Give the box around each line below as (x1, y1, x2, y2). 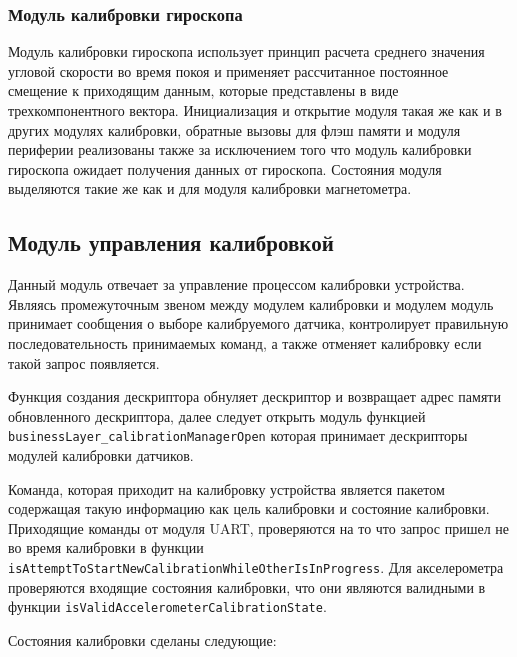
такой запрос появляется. (8, 352, 160, 373)
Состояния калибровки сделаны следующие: (8, 629, 277, 650)
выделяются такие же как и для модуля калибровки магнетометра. (8, 178, 412, 199)
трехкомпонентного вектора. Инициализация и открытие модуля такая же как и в (8, 100, 502, 120)
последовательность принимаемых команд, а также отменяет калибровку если (8, 332, 482, 353)
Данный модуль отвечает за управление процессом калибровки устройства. (8, 274, 465, 295)
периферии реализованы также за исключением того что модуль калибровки (8, 139, 472, 160)
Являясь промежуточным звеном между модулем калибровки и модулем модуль (8, 293, 494, 314)
